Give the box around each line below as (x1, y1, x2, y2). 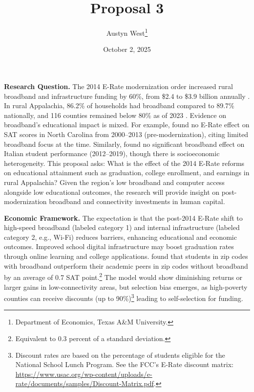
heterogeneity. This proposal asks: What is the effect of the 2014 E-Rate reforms (4, 158, 245, 168)
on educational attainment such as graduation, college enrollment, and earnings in (4, 167, 250, 178)
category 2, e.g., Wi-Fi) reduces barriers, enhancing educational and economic (4, 231, 237, 242)
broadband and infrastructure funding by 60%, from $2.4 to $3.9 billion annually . (4, 91, 250, 101)
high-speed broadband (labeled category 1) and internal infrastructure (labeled (4, 222, 240, 232)
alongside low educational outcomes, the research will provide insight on (4, 186, 220, 197)
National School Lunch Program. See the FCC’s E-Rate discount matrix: (15, 359, 233, 369)
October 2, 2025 (103, 44, 151, 54)
